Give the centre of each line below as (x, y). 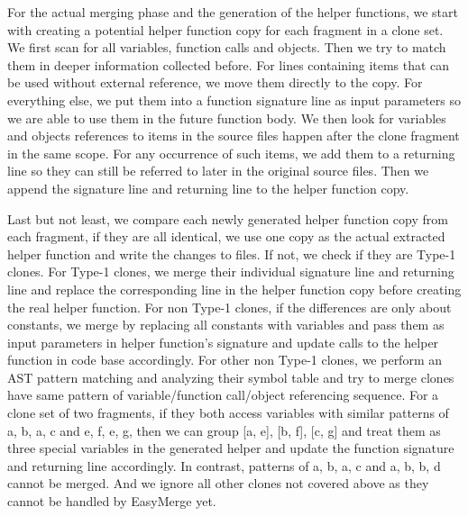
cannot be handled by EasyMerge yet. (112, 501)
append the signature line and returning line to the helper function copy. (208, 188)
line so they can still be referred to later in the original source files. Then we (218, 171)
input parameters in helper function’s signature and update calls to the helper (223, 342)
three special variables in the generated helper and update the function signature (231, 448)
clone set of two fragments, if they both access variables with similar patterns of (228, 413)
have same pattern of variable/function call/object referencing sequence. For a (223, 395)
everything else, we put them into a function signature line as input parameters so (234, 100)
